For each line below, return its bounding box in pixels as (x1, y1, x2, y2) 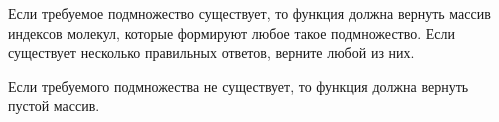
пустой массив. (8, 95, 100, 116)
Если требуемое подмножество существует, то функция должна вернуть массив (8, 3, 491, 23)
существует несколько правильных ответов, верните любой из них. (8, 42, 415, 63)
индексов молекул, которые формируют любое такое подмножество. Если (8, 22, 456, 43)
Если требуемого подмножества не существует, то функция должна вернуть (8, 75, 469, 96)
